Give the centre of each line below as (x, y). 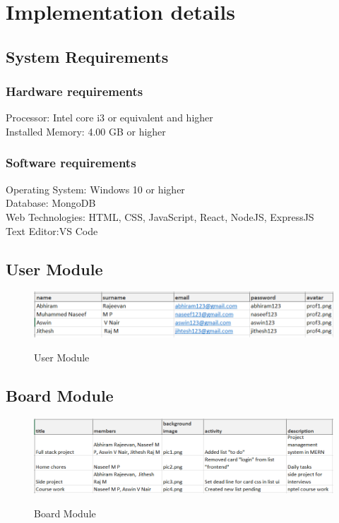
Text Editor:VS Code (52, 230)
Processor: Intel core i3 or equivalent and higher (109, 118)
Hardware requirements (75, 91)
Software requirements (71, 163)
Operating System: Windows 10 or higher (95, 189)
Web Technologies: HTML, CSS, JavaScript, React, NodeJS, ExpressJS (160, 216)
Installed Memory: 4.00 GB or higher (86, 131)
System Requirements (87, 56)
